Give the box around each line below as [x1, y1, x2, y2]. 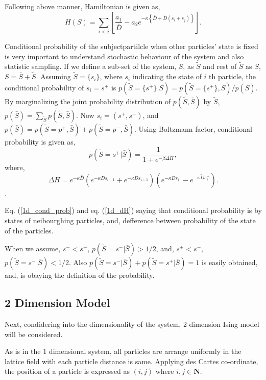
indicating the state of [132, 71, 202, 82]
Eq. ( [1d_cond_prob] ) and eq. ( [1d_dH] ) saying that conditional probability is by [5, 205, 262, 216]
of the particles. [5, 225, 54, 235]
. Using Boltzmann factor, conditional [134, 123, 252, 134]
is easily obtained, [201, 257, 258, 268]
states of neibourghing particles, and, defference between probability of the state [5, 215, 256, 226]
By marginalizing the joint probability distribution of [5, 96, 171, 106]
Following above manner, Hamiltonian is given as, [5, 1, 160, 11]
